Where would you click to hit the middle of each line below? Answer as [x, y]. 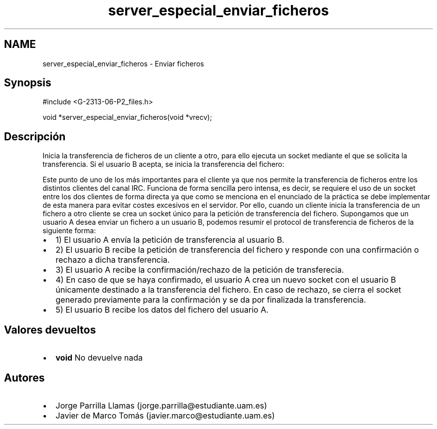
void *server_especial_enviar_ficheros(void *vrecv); [127, 117]
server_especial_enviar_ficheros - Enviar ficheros [123, 63]
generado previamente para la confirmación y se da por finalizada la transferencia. [211, 300]
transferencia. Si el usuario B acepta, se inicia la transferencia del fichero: [163, 164]
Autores [24, 378]
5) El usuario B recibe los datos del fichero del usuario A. [162, 310]
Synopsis [28, 83]
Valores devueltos [50, 330]
